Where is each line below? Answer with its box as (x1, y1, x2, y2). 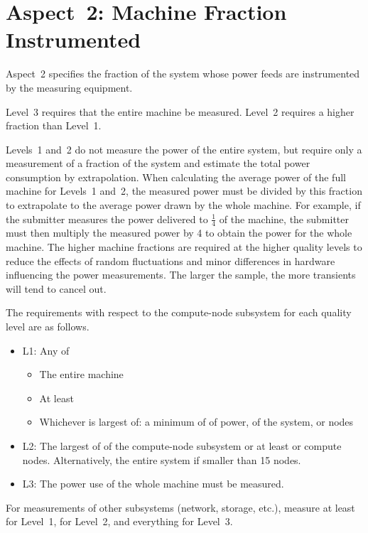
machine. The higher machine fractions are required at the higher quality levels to (6, 239, 362, 254)
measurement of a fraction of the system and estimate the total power (6, 156, 310, 171)
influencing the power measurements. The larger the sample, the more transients (6, 267, 356, 282)
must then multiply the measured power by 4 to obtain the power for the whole (6, 225, 352, 240)
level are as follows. (6, 319, 90, 334)
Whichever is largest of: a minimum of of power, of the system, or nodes (39, 414, 354, 429)
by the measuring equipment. (6, 80, 133, 95)
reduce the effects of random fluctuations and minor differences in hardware (6, 253, 335, 268)
